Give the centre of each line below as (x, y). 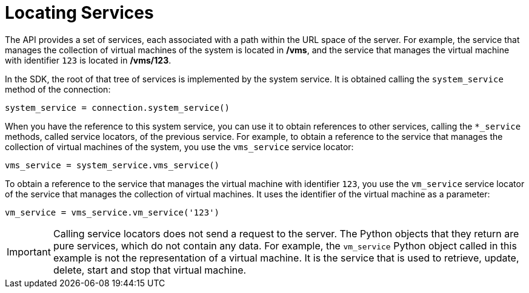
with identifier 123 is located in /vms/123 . (88, 60)
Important (29, 252)
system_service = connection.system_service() (117, 107)
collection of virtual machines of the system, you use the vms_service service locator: (179, 146)
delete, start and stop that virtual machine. (150, 270)
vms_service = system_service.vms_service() (112, 165)
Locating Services (79, 13)
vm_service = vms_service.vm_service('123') (112, 212)
